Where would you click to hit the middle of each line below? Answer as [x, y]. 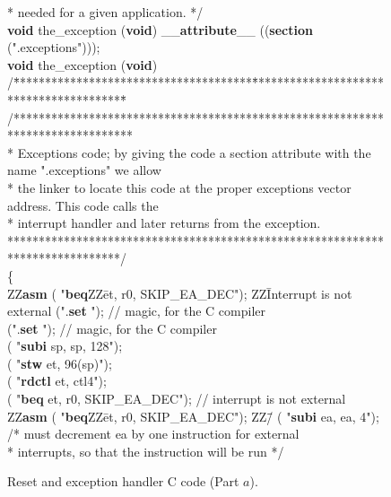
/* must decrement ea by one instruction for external [153, 434]
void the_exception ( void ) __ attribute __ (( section [160, 29]
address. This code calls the [83, 205]
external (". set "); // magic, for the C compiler [137, 311]
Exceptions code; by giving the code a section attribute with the [194, 152]
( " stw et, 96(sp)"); [60, 363]
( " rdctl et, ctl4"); [57, 381]
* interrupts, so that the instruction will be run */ [146, 451]
